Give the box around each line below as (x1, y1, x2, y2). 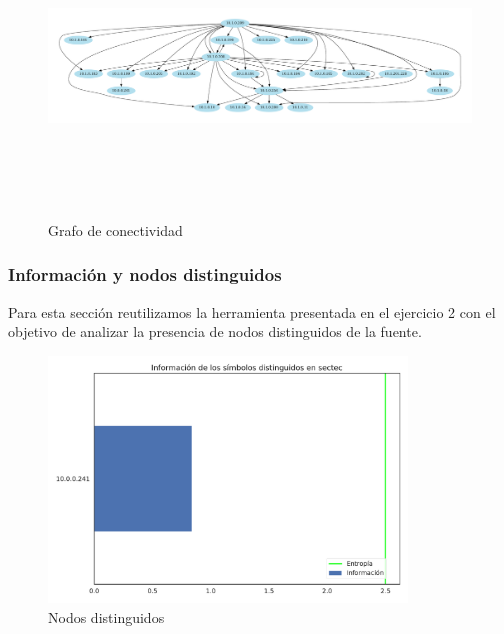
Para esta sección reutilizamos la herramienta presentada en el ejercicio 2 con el (8, 301, 496, 322)
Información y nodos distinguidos (8, 262, 282, 287)
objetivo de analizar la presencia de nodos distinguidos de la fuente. (8, 321, 422, 342)
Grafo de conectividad (48, 219, 183, 240)
